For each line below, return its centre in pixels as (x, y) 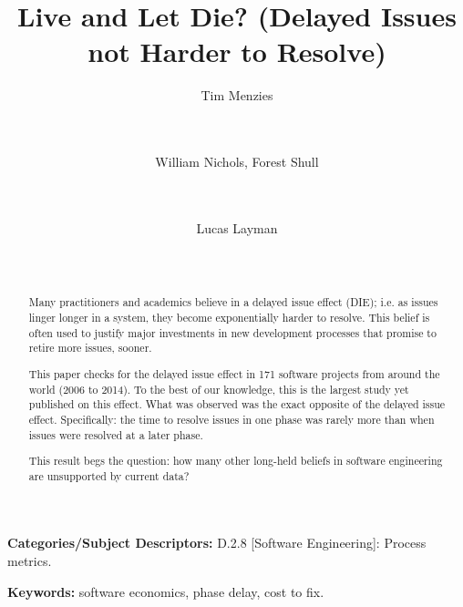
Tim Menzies (237, 95)
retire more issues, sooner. (90, 348)
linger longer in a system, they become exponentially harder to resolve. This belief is (229, 318)
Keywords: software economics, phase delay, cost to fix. (166, 591)
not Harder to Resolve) (237, 51)
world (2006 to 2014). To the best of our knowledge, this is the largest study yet (219, 389)
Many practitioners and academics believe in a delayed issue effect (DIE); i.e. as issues (233, 302)
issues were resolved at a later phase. (116, 434)
